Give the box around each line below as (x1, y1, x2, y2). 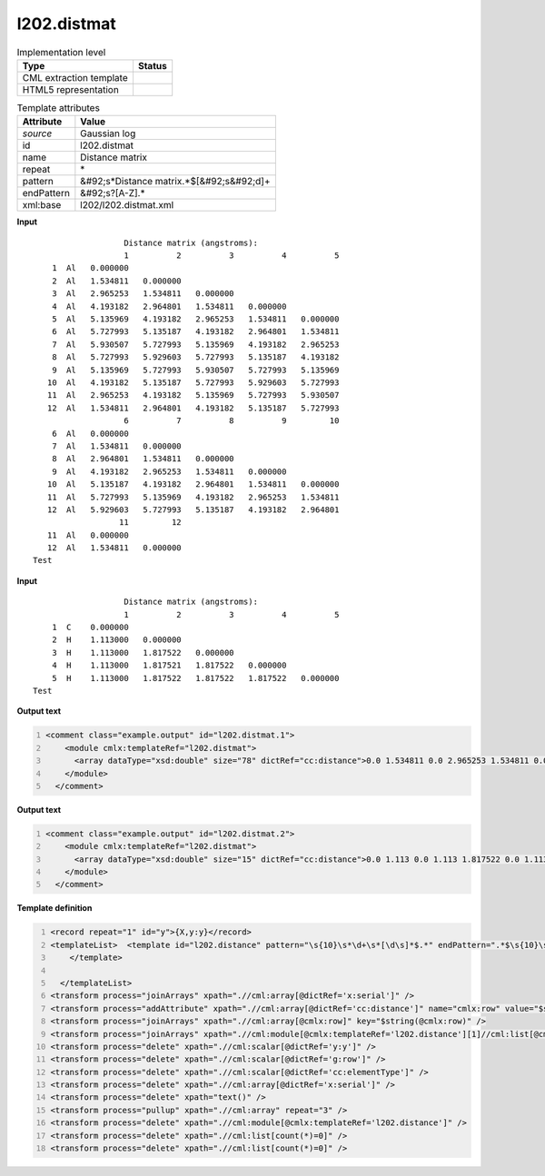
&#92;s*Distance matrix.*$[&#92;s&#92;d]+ (80, 175, 271, 188)
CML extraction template (22, 71, 128, 84)
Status (137, 59, 167, 72)
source (22, 127, 53, 140)
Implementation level (16, 45, 106, 58)
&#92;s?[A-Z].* (80, 187, 145, 200)
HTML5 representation (22, 83, 120, 95)
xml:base (22, 199, 62, 212)
